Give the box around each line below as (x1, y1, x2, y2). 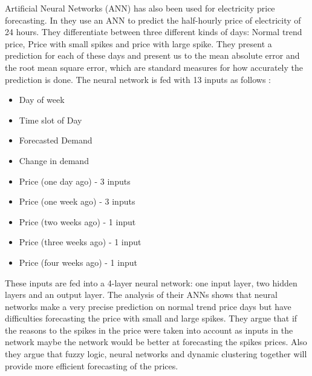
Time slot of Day (19, 113, 82, 126)
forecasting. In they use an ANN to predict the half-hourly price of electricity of (5, 13, 301, 26)
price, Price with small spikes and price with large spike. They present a (5, 37, 272, 50)
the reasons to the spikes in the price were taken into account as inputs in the (5, 323, 293, 336)
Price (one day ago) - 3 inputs (19, 174, 131, 187)
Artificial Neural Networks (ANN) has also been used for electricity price (5, 2, 275, 14)
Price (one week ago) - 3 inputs (19, 195, 135, 208)
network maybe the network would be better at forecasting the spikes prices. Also (5, 335, 307, 348)
